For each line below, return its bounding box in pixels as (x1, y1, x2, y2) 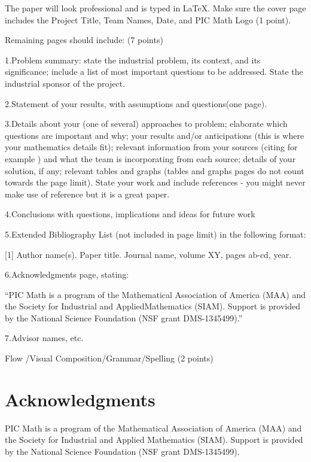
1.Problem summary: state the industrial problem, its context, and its (5, 53, 261, 66)
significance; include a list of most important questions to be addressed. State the (5, 65, 303, 78)
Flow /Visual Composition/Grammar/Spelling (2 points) (5, 352, 214, 364)
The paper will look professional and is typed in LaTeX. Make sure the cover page (5, 2, 306, 14)
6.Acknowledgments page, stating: (5, 268, 129, 281)
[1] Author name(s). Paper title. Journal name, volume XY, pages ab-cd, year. (5, 248, 292, 260)
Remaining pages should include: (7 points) (5, 34, 163, 46)
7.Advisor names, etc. (5, 332, 84, 344)
